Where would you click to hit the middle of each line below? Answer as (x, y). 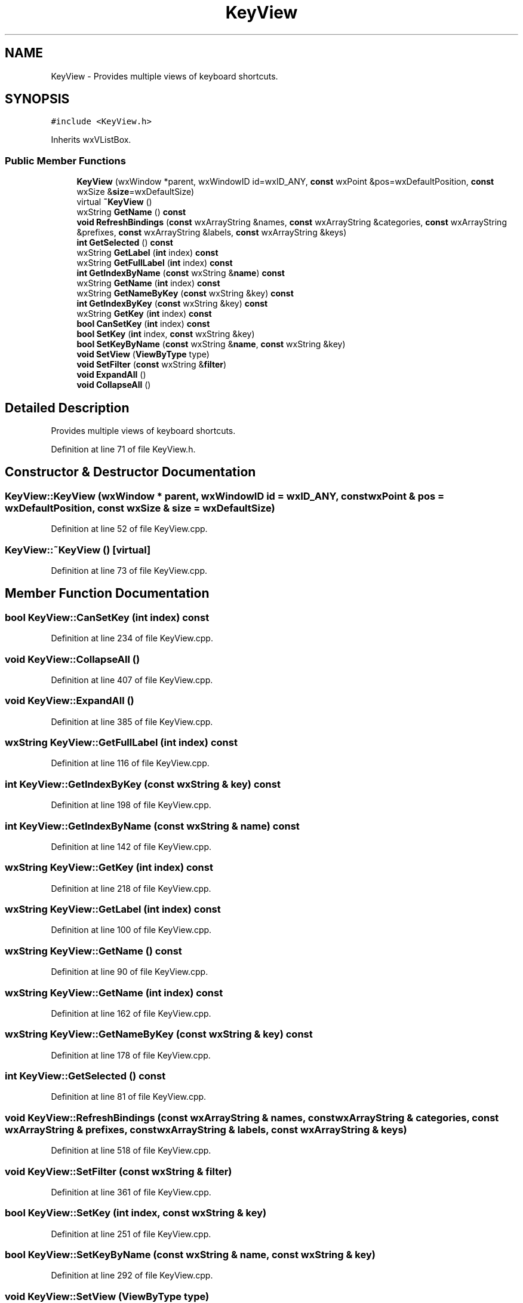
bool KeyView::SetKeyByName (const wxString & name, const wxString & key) (190, 1255)
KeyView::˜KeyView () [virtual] (78, 550)
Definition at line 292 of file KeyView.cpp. (132, 1276)
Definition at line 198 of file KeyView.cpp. (131, 805)
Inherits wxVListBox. (91, 140)
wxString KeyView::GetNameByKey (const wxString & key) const (159, 1034)
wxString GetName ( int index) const (148, 283)
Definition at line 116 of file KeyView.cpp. (130, 763)
